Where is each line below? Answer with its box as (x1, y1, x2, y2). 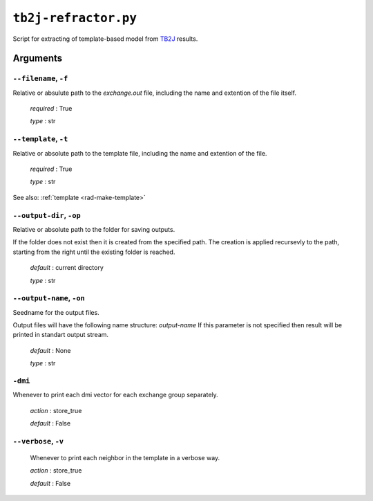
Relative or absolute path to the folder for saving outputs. (12, 225, 175, 233)
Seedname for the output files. (12, 308, 99, 316)
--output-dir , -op (12, 210, 81, 220)
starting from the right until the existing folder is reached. (12, 248, 175, 256)
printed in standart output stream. (12, 331, 109, 339)
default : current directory (30, 264, 104, 272)
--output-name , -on (12, 293, 86, 303)
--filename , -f (12, 73, 68, 83)
